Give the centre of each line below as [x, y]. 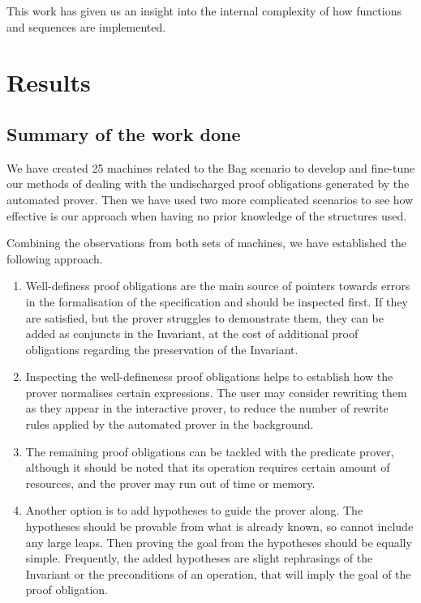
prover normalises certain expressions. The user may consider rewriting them [216, 392]
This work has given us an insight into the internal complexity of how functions [204, 11]
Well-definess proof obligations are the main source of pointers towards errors [218, 286]
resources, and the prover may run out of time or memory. [170, 483]
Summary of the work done [124, 133]
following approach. [55, 258]
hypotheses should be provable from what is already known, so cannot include [219, 526]
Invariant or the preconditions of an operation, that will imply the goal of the [218, 573]
